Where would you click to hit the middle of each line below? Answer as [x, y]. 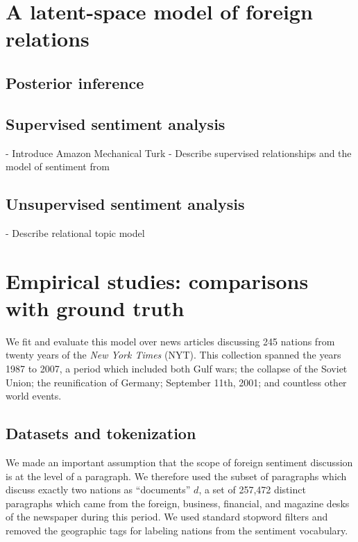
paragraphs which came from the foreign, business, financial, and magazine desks [178, 503]
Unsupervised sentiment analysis [125, 204]
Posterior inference [75, 82]
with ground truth [95, 307]
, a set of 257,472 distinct [252, 490]
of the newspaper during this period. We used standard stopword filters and [167, 517]
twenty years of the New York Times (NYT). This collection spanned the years [173, 355]
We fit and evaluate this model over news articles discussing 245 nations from [170, 341]
